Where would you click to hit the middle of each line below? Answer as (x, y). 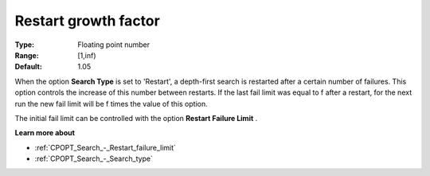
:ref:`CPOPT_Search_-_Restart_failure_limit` (106, 147)
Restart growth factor (88, 21)
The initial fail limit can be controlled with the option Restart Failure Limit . (136, 118)
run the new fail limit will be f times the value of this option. (111, 104)
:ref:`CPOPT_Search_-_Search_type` (94, 158)
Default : (29, 67)
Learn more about (45, 133)
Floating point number (114, 45)
